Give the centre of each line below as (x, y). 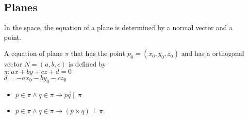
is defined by (87, 64)
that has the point (98, 53)
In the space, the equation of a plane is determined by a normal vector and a (118, 27)
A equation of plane (33, 53)
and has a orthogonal (213, 53)
